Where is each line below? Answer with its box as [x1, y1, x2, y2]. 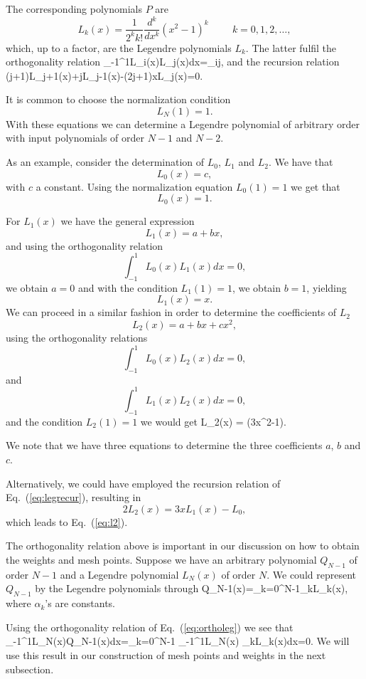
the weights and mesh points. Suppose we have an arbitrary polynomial [6, 552, 317, 567]
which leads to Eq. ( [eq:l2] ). [6, 514, 128, 529]
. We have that [268, 154, 333, 169]
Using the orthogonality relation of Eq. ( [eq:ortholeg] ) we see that [6, 619, 294, 634]
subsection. [6, 661, 54, 676]
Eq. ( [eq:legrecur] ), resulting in [6, 490, 141, 505]
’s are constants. [45, 596, 115, 611]
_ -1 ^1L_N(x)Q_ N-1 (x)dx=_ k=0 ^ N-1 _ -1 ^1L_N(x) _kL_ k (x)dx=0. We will [6, 633, 350, 648]
